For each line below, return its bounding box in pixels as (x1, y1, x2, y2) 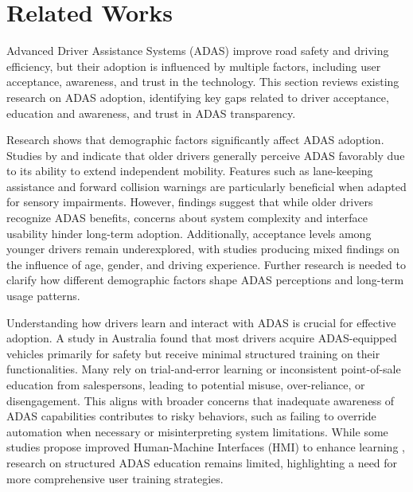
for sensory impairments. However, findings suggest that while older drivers (6, 193, 373, 210)
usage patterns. (6, 287, 80, 304)
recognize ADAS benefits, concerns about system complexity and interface (6, 209, 368, 226)
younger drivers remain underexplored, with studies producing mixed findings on (6, 240, 400, 257)
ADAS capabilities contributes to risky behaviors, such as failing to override (6, 408, 376, 424)
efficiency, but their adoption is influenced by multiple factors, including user (6, 57, 381, 74)
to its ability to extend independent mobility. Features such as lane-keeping (6, 162, 373, 179)
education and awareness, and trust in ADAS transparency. (6, 104, 296, 121)
